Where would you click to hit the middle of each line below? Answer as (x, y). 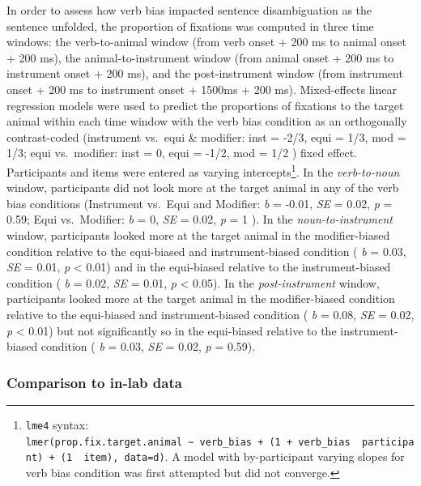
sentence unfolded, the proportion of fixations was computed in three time (190, 26)
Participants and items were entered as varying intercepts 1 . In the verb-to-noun (203, 170)
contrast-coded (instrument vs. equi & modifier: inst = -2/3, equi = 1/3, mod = (206, 136)
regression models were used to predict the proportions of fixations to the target (205, 105)
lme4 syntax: (57, 424)
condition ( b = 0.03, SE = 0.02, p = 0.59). (148, 346)
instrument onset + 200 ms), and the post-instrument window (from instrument (205, 73)
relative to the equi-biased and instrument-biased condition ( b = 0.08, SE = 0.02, (210, 314)
